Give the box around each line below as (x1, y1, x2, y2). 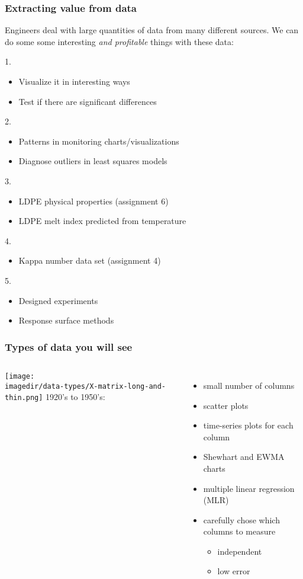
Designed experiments (18, 294, 98, 306)
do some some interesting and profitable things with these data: (5, 35, 234, 47)
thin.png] (5, 394, 43, 402)
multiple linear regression (203, 482, 295, 494)
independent (217, 545, 262, 557)
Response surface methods (18, 314, 114, 327)
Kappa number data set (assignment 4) (18, 254, 161, 267)
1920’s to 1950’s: (46, 391, 105, 403)
